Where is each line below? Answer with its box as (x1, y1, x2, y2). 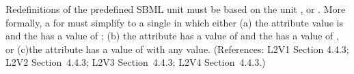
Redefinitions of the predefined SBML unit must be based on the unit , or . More (5, 2, 346, 16)
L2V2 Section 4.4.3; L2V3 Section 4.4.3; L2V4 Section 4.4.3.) (5, 55, 266, 69)
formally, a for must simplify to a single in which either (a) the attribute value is (5, 15, 343, 29)
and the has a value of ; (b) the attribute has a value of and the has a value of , (5, 29, 339, 43)
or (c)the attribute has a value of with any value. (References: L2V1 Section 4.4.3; (5, 41, 349, 56)
